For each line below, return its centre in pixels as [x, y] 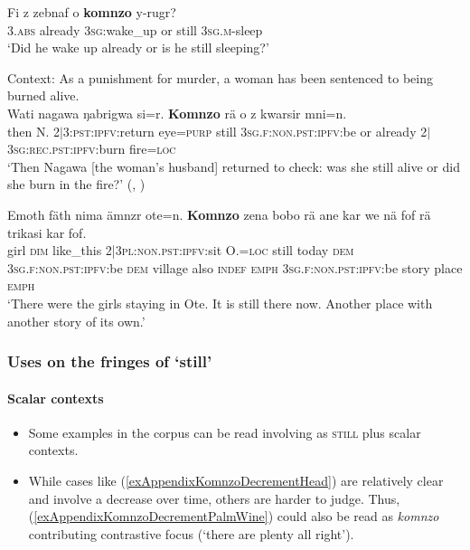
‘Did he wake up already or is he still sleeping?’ [138, 47]
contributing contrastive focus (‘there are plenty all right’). [191, 533]
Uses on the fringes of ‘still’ [110, 361]
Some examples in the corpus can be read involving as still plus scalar [225, 432]
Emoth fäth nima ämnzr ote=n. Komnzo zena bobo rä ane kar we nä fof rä [219, 214]
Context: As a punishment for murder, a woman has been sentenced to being [220, 77]
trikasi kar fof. [47, 232]
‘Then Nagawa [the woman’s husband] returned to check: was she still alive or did [234, 166]
